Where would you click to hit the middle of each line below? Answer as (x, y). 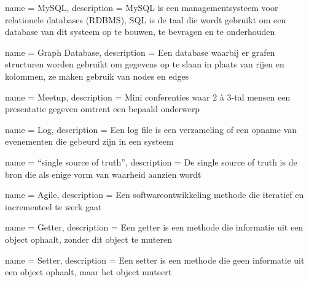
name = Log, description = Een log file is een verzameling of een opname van (151, 129)
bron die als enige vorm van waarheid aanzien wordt (103, 174)
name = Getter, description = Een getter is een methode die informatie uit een (154, 227)
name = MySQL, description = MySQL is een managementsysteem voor (142, 7)
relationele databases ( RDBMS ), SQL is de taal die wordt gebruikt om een (146, 19)
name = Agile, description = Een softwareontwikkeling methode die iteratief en (154, 195)
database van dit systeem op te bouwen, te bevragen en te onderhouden (140, 32)
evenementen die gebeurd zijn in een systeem (89, 141)
